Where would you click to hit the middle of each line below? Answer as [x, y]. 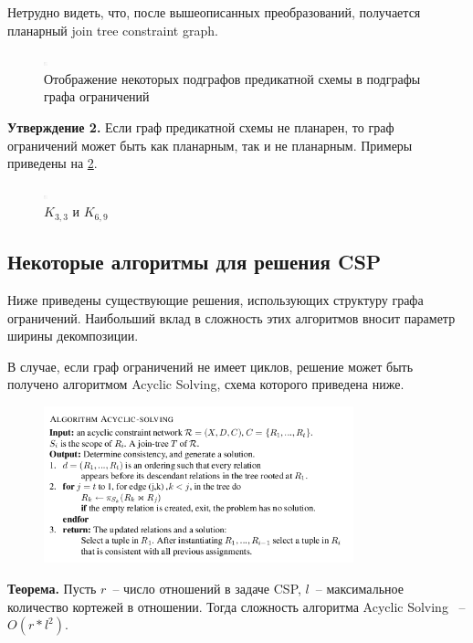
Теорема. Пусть [52, 588]
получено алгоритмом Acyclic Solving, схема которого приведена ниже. [206, 384]
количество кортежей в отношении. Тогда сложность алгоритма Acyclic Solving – [236, 606]
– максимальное [359, 588]
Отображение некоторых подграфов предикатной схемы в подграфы [232, 78]
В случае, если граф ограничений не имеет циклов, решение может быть [210, 366]
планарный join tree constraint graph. [113, 30]
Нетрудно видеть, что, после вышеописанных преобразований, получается [214, 12]
